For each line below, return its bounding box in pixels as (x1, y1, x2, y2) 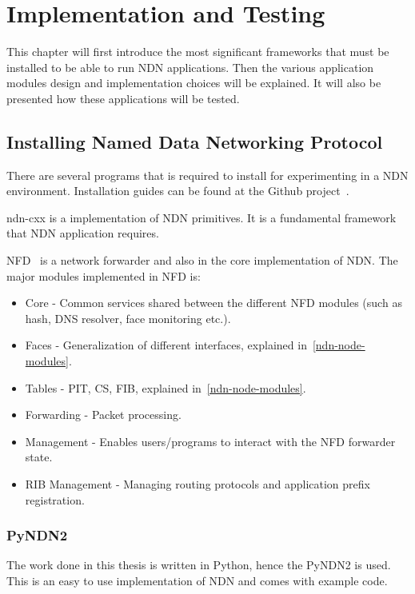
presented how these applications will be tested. (6, 90, 240, 106)
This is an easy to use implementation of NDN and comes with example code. (6, 572, 388, 589)
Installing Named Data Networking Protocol (6, 129, 383, 153)
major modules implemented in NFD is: (6, 267, 201, 284)
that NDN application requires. (6, 225, 159, 241)
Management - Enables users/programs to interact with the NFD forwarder (25, 433, 396, 449)
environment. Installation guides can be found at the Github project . (6, 182, 349, 199)
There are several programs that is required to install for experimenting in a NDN (6, 166, 409, 183)
